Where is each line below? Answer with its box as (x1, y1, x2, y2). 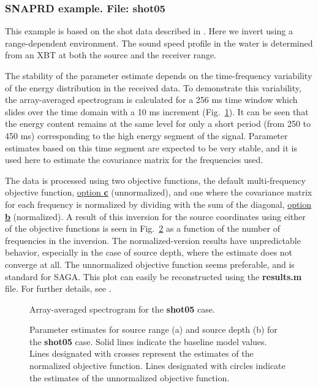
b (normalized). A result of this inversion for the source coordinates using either (5, 210, 306, 223)
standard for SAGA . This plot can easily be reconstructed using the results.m (5, 270, 302, 283)
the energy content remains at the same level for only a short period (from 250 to (5, 117, 311, 130)
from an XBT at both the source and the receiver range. (5, 48, 217, 61)
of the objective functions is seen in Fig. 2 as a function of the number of (5, 222, 280, 235)
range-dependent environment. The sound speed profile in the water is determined (5, 36, 313, 49)
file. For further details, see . (5, 282, 112, 295)
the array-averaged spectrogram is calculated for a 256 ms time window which (5, 93, 298, 106)
